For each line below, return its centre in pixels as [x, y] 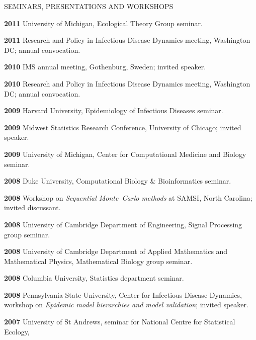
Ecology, [17, 331]
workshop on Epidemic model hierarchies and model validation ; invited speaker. [126, 305]
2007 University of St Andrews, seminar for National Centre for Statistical [120, 322]
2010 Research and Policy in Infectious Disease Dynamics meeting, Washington [127, 83]
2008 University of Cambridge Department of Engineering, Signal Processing [123, 224]
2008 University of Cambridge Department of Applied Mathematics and [116, 251]
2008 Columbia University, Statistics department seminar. [94, 278]
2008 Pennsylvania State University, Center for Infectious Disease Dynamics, [123, 294]
